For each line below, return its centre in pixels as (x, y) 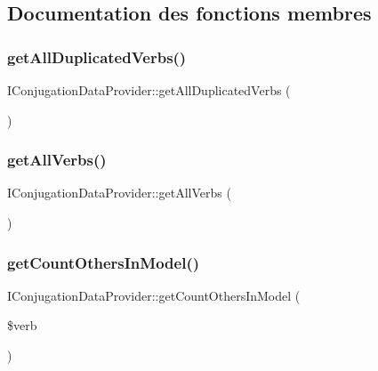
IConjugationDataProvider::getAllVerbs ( (119, 193)
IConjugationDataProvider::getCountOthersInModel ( (154, 295)
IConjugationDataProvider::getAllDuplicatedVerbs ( (149, 90)
